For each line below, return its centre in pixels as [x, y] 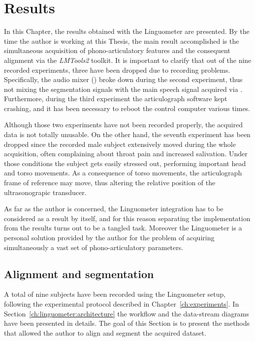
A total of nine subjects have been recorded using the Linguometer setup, [115, 294]
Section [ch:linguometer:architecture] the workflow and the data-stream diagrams [127, 313]
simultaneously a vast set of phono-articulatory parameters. [94, 247]
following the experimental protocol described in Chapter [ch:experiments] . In [122, 303]
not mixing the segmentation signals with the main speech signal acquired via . [123, 89]
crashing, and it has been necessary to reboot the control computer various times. [127, 108]
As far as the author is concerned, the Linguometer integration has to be [114, 209]
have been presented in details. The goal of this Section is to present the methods [127, 323]
